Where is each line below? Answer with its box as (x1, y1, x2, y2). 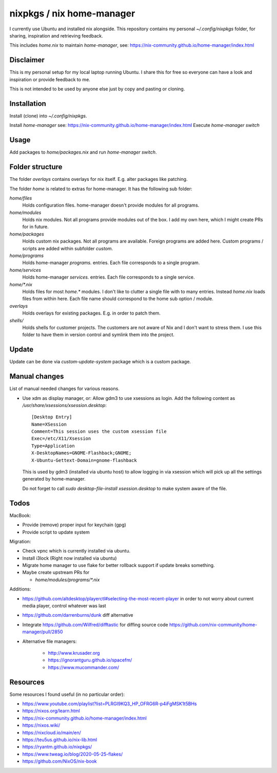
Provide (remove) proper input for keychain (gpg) (22, 522, 127, 528)
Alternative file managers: (22, 638, 77, 645)
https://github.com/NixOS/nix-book (22, 758, 97, 764)
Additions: (9, 586, 31, 592)
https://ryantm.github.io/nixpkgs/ (22, 744, 92, 750)
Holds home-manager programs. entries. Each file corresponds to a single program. (22, 260, 200, 266)
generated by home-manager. (22, 476, 86, 482)
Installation (9, 99, 46, 108)
